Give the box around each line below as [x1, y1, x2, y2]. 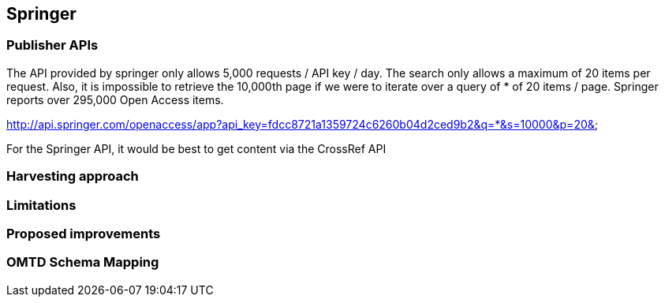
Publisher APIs [6, 37, 99, 54]
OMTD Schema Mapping [6, 254, 159, 271]
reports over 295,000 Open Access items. [6, 92, 224, 107]
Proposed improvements [6, 225, 161, 241]
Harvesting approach [6, 168, 139, 185]
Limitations [6, 196, 77, 213]
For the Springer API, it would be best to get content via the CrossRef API [6, 141, 387, 155]
